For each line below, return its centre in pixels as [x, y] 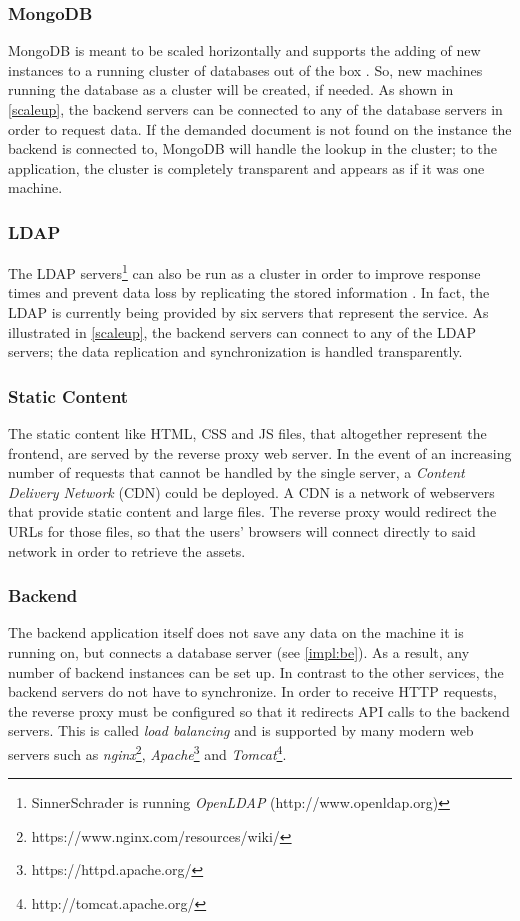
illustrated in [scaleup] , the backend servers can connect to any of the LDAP [242, 331]
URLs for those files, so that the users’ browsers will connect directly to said [242, 531]
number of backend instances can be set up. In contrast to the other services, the [256, 671]
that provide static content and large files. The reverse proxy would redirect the [252, 511]
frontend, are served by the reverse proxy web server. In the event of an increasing [260, 452]
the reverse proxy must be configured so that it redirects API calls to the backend [259, 710]
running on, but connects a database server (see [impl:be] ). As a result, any [239, 652]
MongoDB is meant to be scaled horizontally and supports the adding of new [244, 50]
